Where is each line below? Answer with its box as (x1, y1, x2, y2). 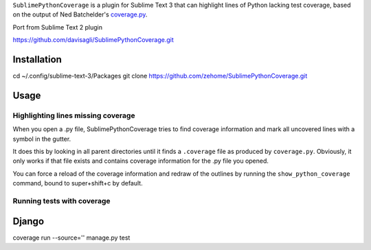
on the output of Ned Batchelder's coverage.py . (12, 10, 148, 19)
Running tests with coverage (12, 196, 111, 205)
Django (12, 215, 45, 227)
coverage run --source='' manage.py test (12, 234, 131, 242)
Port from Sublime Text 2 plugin (12, 23, 103, 31)
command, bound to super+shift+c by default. (12, 179, 144, 187)
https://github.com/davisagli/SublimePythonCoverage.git (12, 36, 175, 44)
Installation (12, 54, 62, 65)
